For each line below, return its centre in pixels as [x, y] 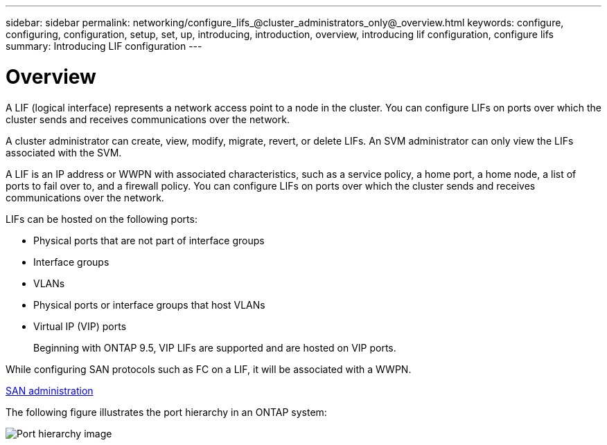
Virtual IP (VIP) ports [80, 326]
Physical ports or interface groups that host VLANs [149, 305]
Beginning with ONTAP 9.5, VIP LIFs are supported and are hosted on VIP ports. [215, 347]
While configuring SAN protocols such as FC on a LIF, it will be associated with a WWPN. [209, 369]
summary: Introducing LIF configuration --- [104, 46]
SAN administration [50, 390]
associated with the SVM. [64, 152]
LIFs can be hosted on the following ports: [102, 219]
